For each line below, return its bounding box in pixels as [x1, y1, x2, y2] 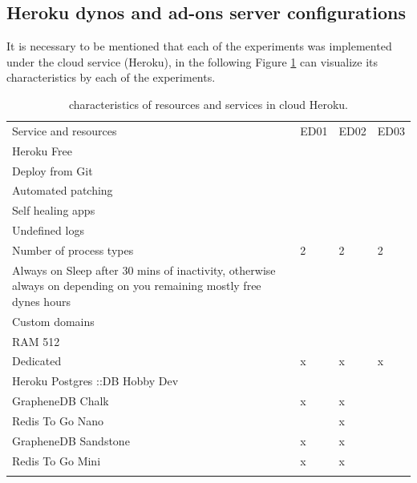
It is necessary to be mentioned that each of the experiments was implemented [6, 38, 392, 54]
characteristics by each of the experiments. [6, 69, 216, 86]
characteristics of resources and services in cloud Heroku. [69, 95, 348, 112]
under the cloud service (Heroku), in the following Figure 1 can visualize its [6, 53, 378, 70]
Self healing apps [12, 202, 95, 219]
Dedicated [12, 352, 62, 369]
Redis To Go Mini [12, 452, 101, 469]
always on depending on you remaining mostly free [12, 277, 261, 294]
